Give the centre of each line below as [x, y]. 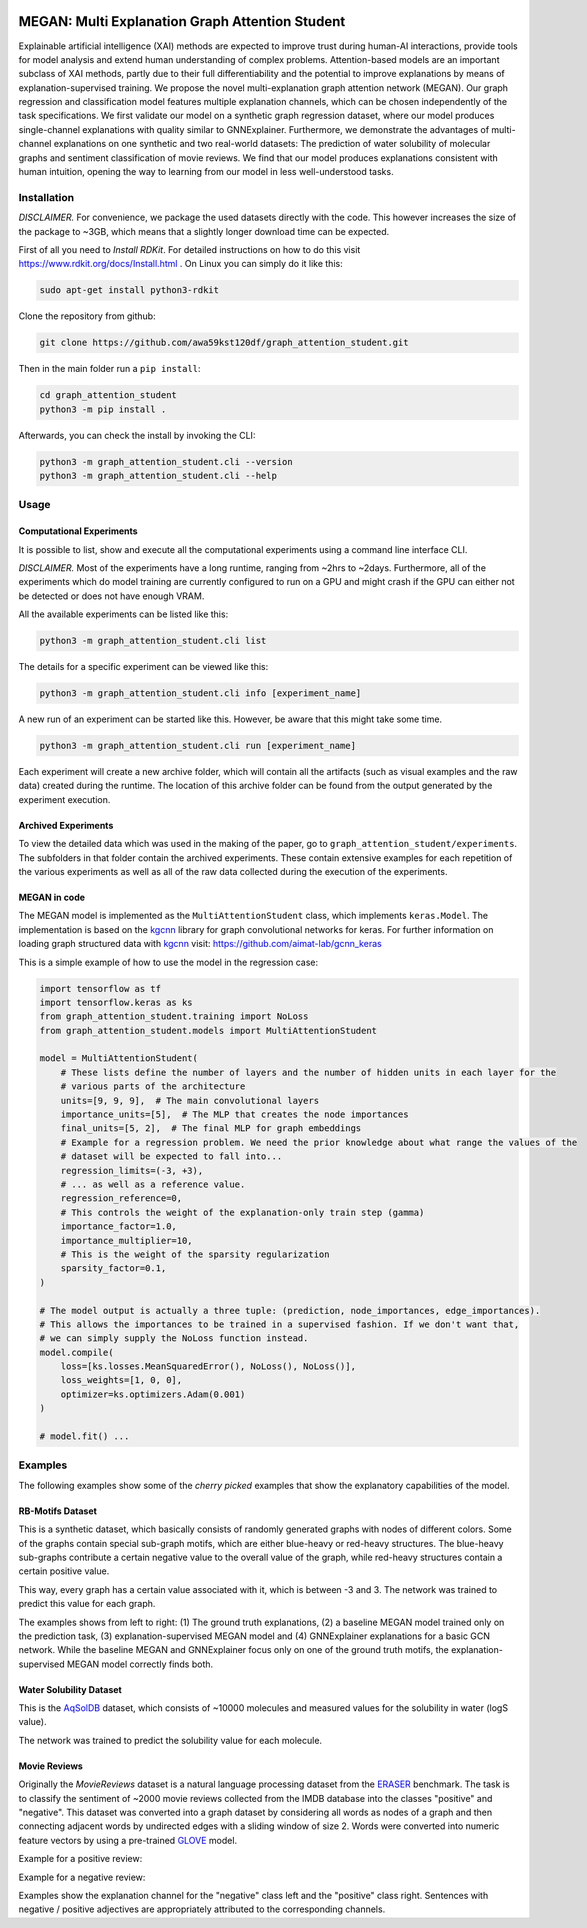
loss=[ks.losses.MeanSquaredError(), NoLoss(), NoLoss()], [208, 1366]
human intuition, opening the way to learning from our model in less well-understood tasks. [206, 172]
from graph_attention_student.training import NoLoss [174, 1016]
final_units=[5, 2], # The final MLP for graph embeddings [211, 1128]
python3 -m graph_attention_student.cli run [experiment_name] [198, 746]
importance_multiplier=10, [127, 1240]
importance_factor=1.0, [118, 1226]
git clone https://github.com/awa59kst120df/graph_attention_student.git [224, 343]
